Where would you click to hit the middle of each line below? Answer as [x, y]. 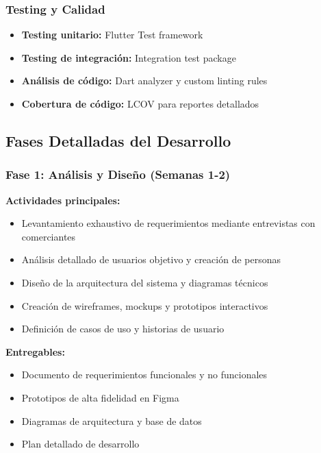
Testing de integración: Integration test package [129, 57]
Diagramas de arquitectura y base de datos [112, 420]
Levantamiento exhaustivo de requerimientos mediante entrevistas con [168, 223]
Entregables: [35, 351]
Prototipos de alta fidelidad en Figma [100, 397]
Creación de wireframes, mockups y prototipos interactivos [145, 305]
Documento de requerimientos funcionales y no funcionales [144, 375]
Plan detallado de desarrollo [80, 444]
